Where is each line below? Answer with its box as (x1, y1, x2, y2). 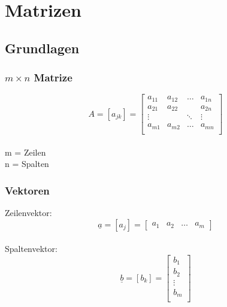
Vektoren (5, 183, 50, 197)
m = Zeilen (5, 145, 46, 158)
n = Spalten (5, 157, 49, 170)
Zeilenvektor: (5, 206, 52, 218)
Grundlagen (5, 38, 80, 57)
